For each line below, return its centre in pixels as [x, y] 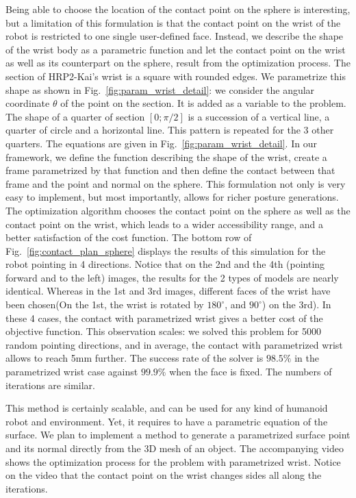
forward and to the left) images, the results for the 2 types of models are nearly [172, 277]
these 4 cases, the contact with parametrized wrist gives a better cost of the [164, 318]
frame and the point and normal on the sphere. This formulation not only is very [176, 183]
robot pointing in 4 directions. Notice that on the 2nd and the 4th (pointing [165, 264]
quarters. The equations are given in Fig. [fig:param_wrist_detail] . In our [161, 143]
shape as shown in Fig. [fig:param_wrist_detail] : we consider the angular [160, 89]
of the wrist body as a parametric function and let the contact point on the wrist [176, 49]
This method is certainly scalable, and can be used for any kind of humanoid [167, 408]
